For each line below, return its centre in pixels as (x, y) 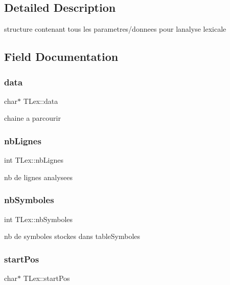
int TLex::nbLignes (34, 160)
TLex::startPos (47, 278)
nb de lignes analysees (38, 177)
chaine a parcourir (32, 118)
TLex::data (41, 101)
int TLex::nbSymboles (39, 219)
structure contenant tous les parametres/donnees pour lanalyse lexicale (115, 29)
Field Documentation (61, 57)
